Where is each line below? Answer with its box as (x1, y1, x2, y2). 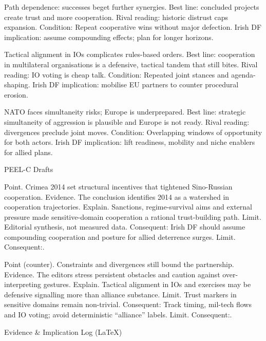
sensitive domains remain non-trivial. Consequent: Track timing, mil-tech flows (4, 299, 252, 310)
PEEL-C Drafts (4, 164, 53, 175)
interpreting (4, 279, 42, 290)
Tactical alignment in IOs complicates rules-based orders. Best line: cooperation (4, 49, 255, 60)
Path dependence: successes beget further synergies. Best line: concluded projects (4, 2, 259, 12)
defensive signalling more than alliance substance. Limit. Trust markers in (4, 289, 237, 299)
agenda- (231, 69, 256, 80)
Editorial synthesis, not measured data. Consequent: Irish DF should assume (4, 221, 245, 232)
